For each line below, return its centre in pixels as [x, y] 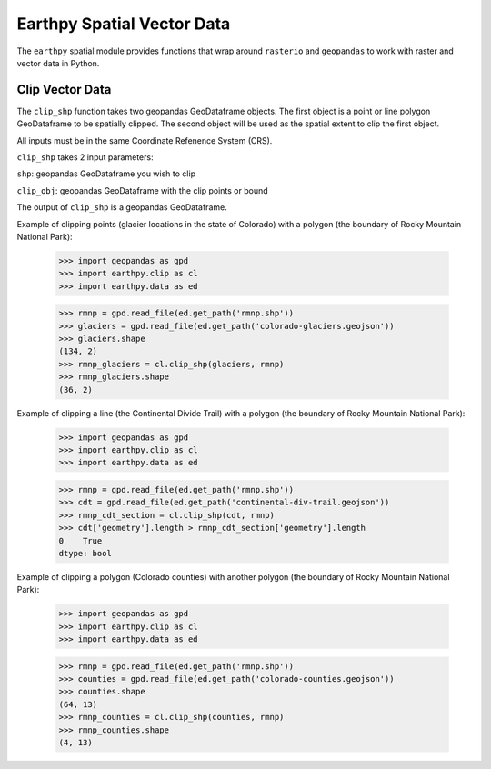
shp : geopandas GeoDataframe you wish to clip [106, 174]
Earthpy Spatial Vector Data [124, 24]
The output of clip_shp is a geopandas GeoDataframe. [122, 207]
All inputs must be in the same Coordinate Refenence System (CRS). [145, 140]
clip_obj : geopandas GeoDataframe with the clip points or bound [142, 190]
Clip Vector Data [64, 90]
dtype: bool [85, 553]
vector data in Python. [58, 63]
